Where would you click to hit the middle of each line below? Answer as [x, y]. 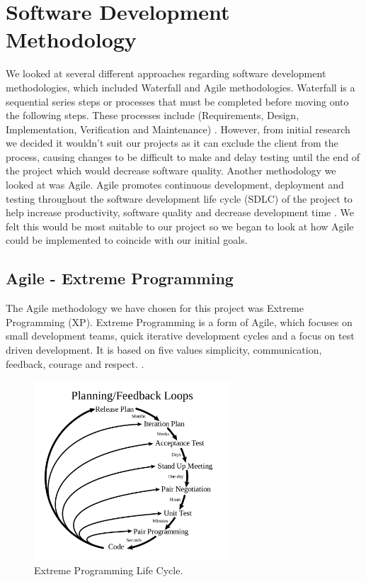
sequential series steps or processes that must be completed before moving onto [177, 101]
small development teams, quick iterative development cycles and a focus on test [180, 336]
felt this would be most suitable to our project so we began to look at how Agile [180, 226]
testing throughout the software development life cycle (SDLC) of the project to [179, 198]
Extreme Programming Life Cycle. [109, 570]
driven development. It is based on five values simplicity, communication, [164, 350]
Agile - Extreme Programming [120, 278]
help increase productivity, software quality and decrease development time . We [180, 212]
